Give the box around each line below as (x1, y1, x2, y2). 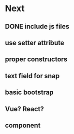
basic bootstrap (5, 88, 54, 97)
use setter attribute (5, 38, 64, 47)
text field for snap (5, 71, 59, 80)
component (5, 121, 41, 129)
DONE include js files (5, 22, 70, 31)
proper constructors (5, 55, 68, 64)
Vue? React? (5, 105, 44, 113)
